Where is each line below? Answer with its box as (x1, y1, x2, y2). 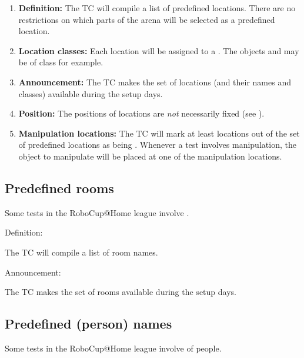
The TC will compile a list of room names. (5, 246, 158, 258)
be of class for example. (18, 56, 103, 68)
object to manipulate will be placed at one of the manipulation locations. (18, 150, 282, 162)
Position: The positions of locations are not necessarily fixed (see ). (18, 107, 265, 120)
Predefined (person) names (5, 314, 172, 333)
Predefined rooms (5, 178, 114, 197)
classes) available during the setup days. (18, 87, 163, 100)
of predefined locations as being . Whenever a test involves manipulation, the (18, 138, 296, 151)
